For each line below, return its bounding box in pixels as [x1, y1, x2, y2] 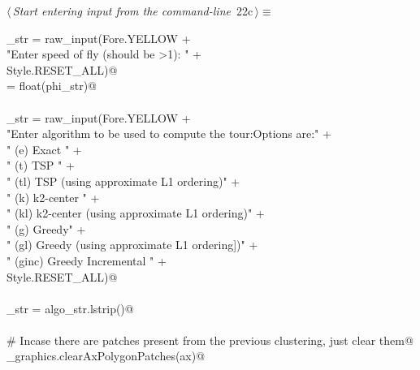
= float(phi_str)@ [6, 77, 97, 94]
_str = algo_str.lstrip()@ [6, 299, 134, 316]
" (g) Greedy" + [6, 220, 86, 237]
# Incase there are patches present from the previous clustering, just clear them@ [6, 331, 414, 348]
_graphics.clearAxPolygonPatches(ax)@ [6, 347, 206, 364]
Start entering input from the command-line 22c [12, 2, 253, 19]
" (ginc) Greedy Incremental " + [6, 252, 167, 269]
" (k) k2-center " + [6, 188, 100, 205]
